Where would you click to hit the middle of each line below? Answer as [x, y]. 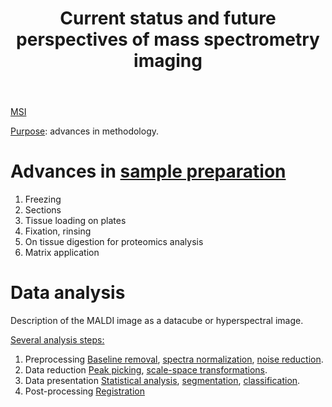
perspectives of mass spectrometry [168, 39]
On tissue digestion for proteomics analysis [114, 242]
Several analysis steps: [57, 340]
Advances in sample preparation [148, 171]
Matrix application [62, 253]
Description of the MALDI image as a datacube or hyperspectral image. [157, 321]
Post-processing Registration [85, 391]
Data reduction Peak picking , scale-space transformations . [146, 370]
